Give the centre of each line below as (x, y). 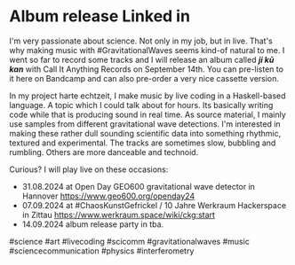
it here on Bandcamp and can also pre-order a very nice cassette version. (144, 78)
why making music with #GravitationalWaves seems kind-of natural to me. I (147, 50)
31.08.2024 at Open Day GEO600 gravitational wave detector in (139, 186)
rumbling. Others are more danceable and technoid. (104, 152)
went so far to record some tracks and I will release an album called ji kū (142, 59)
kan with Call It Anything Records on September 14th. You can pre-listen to (147, 69)
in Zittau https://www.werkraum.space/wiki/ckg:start (119, 214)
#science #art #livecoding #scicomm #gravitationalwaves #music (130, 241)
